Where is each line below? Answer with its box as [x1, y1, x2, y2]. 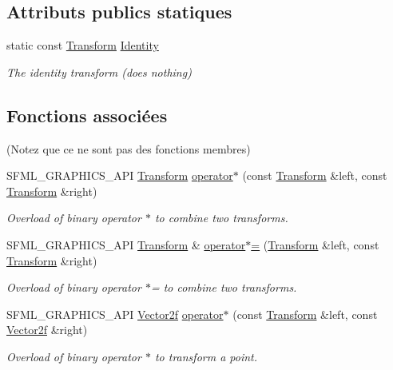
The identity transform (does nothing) [6, 63, 192, 80]
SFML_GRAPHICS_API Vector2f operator [6, 305, 224, 322]
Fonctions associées [6, 102, 168, 127]
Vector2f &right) [6, 321, 88, 338]
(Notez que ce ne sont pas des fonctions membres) [6, 140, 251, 157]
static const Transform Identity [6, 37, 159, 54]
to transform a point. [154, 348, 258, 364]
